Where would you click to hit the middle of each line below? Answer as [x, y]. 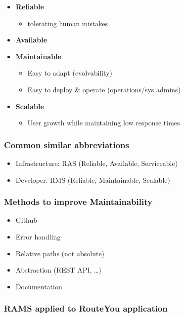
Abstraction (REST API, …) [58, 270]
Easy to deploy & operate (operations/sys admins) [104, 89]
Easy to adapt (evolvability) [70, 73]
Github [26, 220]
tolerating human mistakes [68, 23]
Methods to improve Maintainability [78, 202]
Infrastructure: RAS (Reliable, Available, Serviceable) [97, 163]
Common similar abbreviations [67, 144]
